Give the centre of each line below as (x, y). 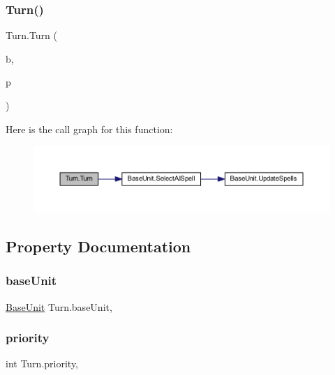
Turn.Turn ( (32, 35)
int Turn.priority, (42, 363)
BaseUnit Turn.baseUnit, (59, 306)
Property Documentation (98, 246)
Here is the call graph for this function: (89, 129)
